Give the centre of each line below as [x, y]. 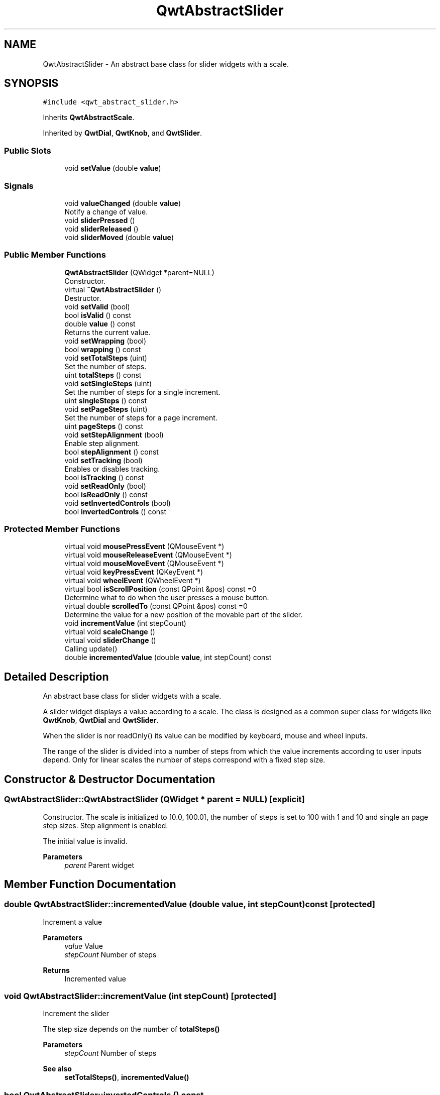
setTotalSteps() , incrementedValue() [127, 1077]
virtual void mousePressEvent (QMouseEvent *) [144, 546]
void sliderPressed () [100, 220]
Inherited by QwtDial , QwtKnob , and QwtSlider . [122, 133]
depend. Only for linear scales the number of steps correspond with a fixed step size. [184, 760]
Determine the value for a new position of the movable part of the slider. [184, 615]
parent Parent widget [99, 865]
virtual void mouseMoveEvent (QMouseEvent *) [144, 564]
